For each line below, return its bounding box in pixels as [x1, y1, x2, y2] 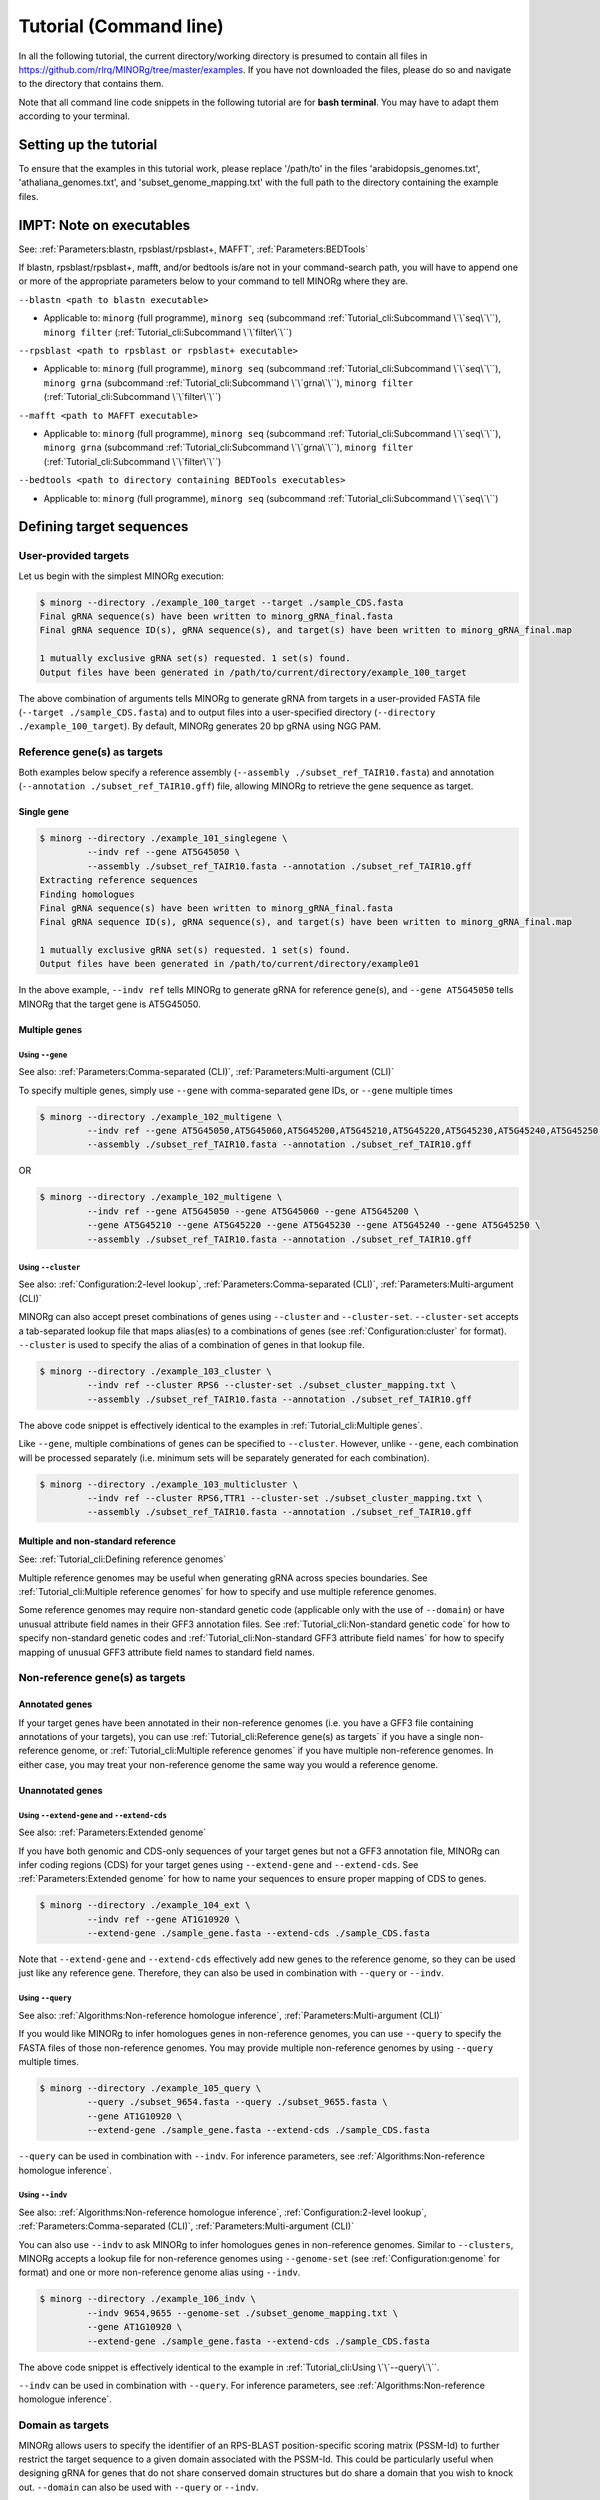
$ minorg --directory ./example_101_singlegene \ [39, 832, 288, 844]
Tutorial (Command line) [18, 15, 224, 37]
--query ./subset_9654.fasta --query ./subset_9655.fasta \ [86, 2096, 388, 2108]
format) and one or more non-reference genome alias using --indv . [18, 2266, 301, 2279]
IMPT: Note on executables [18, 216, 190, 234]
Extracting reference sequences [39, 875, 199, 886]
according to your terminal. [18, 110, 130, 122]
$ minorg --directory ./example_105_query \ [39, 2083, 262, 2094]
